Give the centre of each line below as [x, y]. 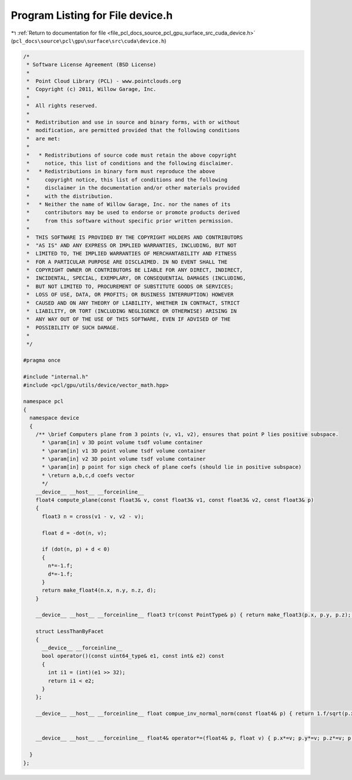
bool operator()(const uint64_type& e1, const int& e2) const [133, 656]
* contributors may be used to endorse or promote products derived [133, 212]
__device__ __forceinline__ [82, 648]
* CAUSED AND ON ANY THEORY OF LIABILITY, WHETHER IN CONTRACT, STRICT [133, 303]
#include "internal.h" [56, 377]
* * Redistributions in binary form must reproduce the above [121, 171]
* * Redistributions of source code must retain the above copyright [132, 155]
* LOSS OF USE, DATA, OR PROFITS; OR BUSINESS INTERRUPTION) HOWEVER [130, 295]
